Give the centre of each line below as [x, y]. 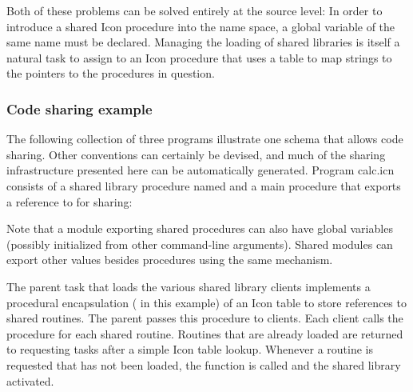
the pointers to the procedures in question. [111, 73]
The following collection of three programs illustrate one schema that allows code [205, 139]
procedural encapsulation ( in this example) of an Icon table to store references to [206, 302]
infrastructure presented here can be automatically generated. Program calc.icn [201, 170]
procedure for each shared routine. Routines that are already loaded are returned [205, 333]
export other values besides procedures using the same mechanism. [170, 260]
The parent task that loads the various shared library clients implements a [189, 286]
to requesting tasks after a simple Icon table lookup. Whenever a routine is [190, 349]
